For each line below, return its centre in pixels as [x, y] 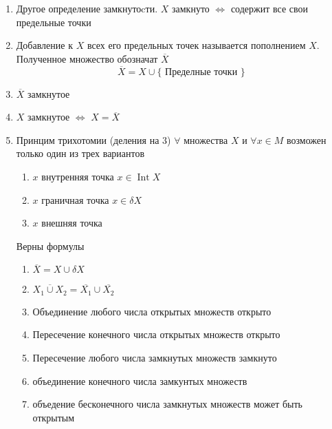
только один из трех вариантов [80, 153]
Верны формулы [50, 245]
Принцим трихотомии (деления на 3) [93, 139]
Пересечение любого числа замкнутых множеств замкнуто [155, 357]
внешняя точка [72, 223]
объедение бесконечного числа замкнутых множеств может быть [167, 404]
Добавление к [44, 45]
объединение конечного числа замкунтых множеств [140, 380]
